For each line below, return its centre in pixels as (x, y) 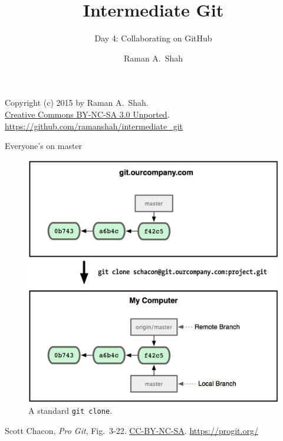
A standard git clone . (70, 410)
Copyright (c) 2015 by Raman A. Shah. (77, 103)
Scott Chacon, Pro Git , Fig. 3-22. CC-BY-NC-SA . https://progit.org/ (131, 430)
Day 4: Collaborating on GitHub (153, 38)
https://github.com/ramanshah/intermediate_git (94, 126)
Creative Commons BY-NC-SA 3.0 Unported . (87, 114)
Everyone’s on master (44, 146)
